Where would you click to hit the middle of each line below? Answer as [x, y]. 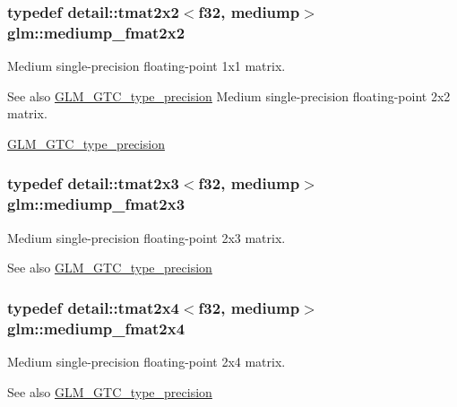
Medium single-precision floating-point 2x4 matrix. [147, 361]
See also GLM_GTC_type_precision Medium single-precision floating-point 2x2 [229, 95]
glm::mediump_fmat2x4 [96, 328]
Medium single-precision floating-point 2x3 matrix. [147, 237]
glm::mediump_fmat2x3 [96, 204]
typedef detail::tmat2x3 [93, 183]
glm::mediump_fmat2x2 [96, 32]
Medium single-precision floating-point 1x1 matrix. [147, 66]
